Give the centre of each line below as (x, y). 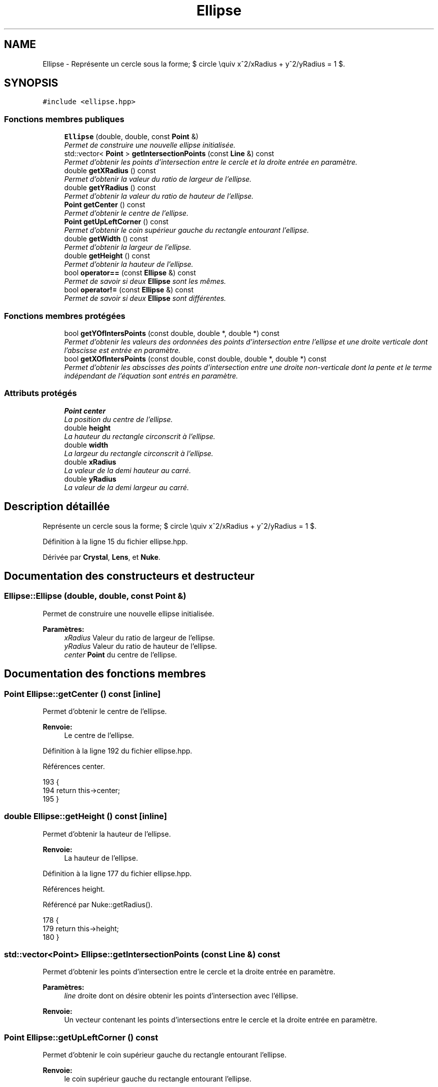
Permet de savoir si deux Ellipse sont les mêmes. (145, 281)
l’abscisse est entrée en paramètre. (122, 350)
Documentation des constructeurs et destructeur (129, 576)
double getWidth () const (106, 239)
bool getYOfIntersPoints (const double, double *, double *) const (172, 333)
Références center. (74, 766)
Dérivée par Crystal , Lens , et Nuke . (101, 557)
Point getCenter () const (105, 205)
